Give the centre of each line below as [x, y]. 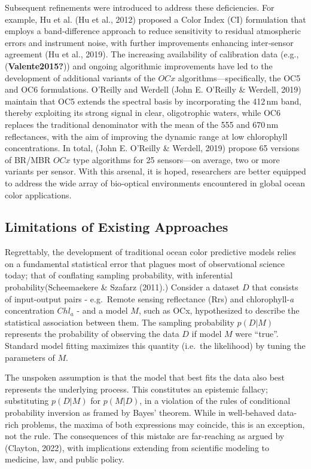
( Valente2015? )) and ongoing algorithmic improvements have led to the [139, 65]
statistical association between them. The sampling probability [120, 322]
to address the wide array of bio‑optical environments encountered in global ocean [155, 183]
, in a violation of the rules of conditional [215, 401]
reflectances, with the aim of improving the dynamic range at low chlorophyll [146, 136]
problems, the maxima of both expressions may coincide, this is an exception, [163, 424]
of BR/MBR [28, 159]
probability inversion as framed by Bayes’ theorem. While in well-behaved [140, 413]
